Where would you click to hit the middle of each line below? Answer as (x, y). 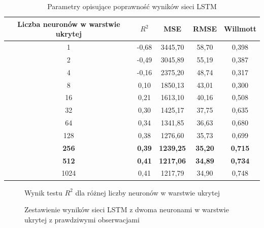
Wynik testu (43, 192)
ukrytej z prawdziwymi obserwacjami (82, 219)
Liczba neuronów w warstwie (69, 24)
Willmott (240, 29)
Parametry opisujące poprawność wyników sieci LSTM (132, 6)
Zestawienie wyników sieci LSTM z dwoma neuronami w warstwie (127, 209)
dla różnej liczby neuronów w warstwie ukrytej (147, 192)
